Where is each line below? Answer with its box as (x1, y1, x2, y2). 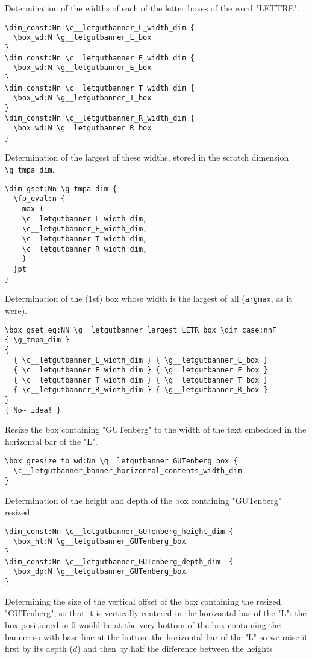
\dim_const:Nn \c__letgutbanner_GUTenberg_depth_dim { (5, 557, 234, 566)
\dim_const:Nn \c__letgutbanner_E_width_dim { (5, 53, 195, 62)
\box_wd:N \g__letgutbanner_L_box (13, 33, 152, 42)
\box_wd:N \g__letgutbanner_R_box (13, 124, 152, 133)
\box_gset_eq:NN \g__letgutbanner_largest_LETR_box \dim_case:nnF (5, 325, 277, 334)
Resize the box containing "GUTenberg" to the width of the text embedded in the (5, 423, 307, 436)
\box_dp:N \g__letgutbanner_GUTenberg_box (13, 567, 186, 576)
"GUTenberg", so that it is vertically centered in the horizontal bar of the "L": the (5, 606, 307, 619)
